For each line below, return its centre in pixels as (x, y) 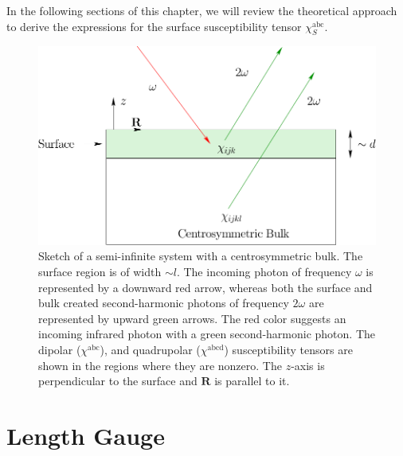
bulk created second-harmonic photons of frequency (164, 303)
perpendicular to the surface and (118, 381)
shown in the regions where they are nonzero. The (160, 365)
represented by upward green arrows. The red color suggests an (192, 318)
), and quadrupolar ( (150, 350)
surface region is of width (100, 272)
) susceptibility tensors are (288, 350)
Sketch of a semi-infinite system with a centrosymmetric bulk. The (201, 256)
